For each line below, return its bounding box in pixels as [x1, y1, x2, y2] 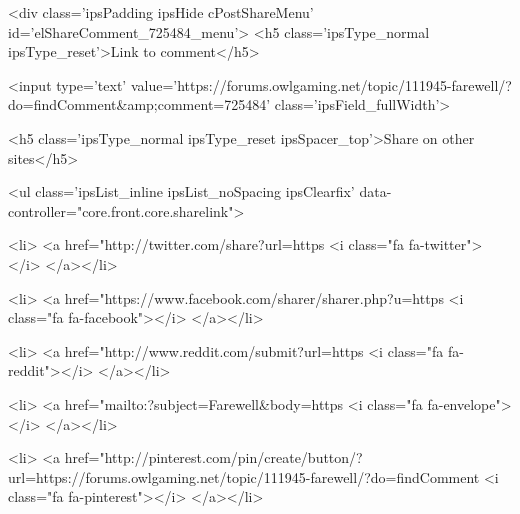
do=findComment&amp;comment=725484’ [8, 94, 271, 115]
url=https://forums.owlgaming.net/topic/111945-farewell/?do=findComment [8, 466, 480, 487]
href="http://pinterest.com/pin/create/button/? [64, 447, 363, 468]
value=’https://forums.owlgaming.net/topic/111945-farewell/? [130, 74, 512, 95]
